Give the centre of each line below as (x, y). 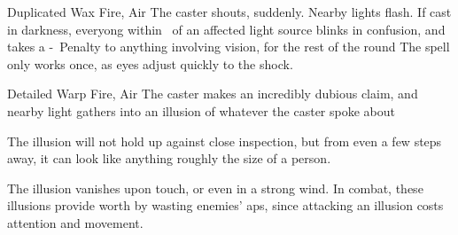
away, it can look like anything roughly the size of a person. (169, 158)
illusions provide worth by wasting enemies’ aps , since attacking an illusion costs (225, 205)
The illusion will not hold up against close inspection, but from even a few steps (225, 141)
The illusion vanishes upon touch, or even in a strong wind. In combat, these (215, 188)
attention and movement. (75, 222)
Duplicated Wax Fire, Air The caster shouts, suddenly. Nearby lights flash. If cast (229, 12)
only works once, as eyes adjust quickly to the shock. (150, 63)
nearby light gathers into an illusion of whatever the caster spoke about (201, 110)
